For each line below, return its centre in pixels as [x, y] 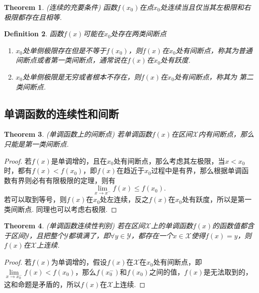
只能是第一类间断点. [37, 144]
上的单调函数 [172, 226]
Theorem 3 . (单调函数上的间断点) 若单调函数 [78, 134]
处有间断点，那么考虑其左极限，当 [169, 160]
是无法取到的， [228, 271]
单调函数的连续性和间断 [61, 113]
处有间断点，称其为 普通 [214, 50]
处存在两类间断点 [138, 34]
